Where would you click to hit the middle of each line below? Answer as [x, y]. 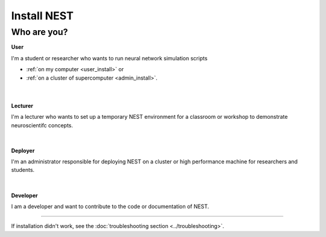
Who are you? [40, 32]
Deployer [23, 150]
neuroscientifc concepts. [42, 125]
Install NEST [42, 16]
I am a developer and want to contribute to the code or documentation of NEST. [110, 207]
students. [23, 170]
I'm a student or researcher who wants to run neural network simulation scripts [109, 58]
